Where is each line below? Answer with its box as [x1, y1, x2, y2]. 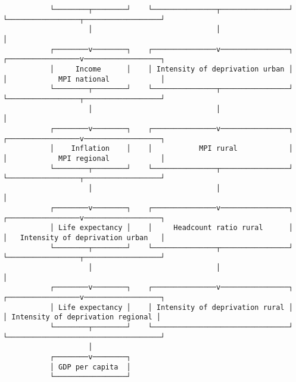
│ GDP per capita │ [49, 362, 131, 371]
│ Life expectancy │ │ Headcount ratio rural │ [49, 223, 293, 232]
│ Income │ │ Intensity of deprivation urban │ [49, 64, 293, 73]
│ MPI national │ [3, 74, 166, 83]
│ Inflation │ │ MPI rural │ [49, 144, 293, 153]
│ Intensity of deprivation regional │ [3, 313, 161, 322]
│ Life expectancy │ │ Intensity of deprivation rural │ [49, 303, 293, 312]
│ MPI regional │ [3, 154, 166, 163]
